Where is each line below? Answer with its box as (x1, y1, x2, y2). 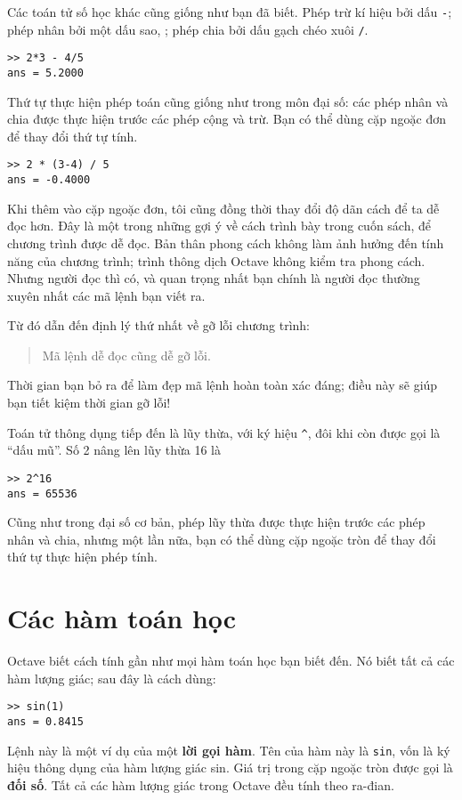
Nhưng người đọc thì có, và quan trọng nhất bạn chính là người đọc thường (7, 269, 420, 287)
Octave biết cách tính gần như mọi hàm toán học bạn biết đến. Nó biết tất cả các (7, 651, 455, 670)
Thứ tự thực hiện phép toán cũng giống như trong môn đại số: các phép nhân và (7, 92, 449, 110)
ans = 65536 (7, 487, 77, 500)
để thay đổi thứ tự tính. (7, 126, 138, 145)
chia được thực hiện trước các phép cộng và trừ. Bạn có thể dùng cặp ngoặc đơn (7, 109, 446, 128)
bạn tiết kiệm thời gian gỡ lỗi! (7, 393, 171, 412)
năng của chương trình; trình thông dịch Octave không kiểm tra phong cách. (7, 251, 426, 270)
